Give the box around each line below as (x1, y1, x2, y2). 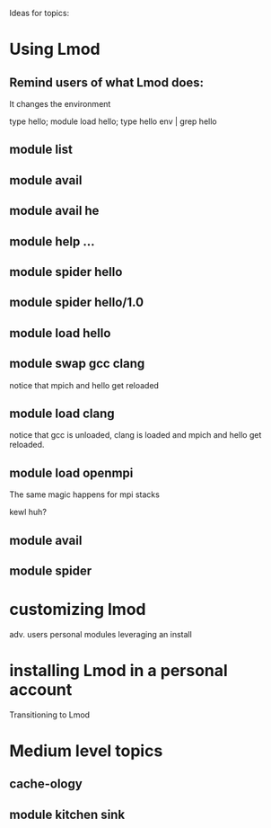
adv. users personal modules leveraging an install (9, 628, 193, 639)
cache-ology (9, 777, 83, 792)
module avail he (9, 203, 100, 218)
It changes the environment (9, 99, 111, 109)
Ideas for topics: (9, 8, 70, 18)
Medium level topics (9, 741, 163, 761)
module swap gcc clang (9, 356, 145, 371)
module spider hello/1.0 (9, 295, 144, 310)
